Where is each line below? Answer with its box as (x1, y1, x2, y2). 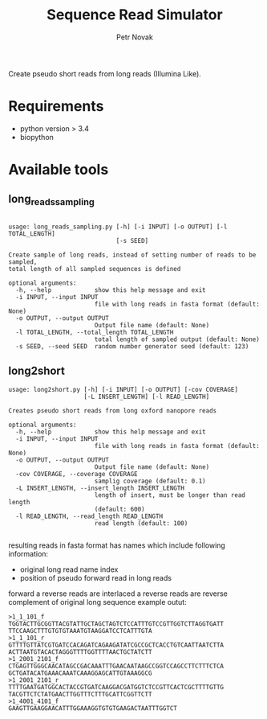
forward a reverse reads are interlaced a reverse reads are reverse (8, 589, 229, 598)
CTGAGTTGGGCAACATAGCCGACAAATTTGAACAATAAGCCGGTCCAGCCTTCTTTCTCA (8, 662, 225, 670)
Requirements (8, 97, 104, 116)
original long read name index (19, 565, 119, 574)
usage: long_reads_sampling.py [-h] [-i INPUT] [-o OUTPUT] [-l (8, 223, 228, 231)
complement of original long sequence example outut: (8, 597, 187, 606)
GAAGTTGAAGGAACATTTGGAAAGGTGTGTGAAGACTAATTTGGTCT (8, 704, 178, 713)
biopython (19, 132, 55, 142)
